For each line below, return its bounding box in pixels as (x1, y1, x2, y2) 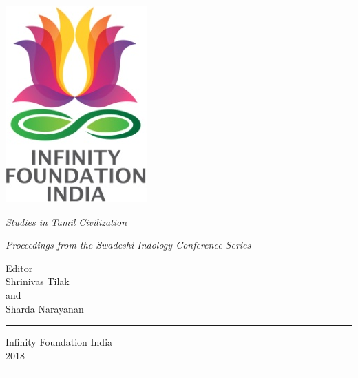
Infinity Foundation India (6, 335, 113, 349)
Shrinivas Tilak (6, 274, 70, 288)
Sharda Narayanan (6, 301, 84, 315)
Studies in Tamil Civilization (6, 214, 127, 229)
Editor (6, 260, 33, 275)
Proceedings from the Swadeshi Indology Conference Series (6, 238, 251, 252)
